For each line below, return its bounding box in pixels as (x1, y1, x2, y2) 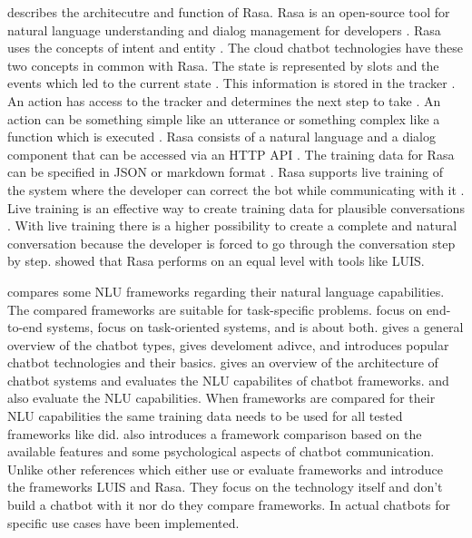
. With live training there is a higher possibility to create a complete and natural (7, 216, 457, 235)
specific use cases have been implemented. (7, 513, 240, 532)
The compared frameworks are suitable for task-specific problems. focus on (7, 299, 423, 318)
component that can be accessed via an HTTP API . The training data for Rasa (7, 144, 455, 163)
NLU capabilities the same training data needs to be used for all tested (7, 406, 403, 426)
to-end (7, 318, 43, 337)
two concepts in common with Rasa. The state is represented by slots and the (7, 55, 439, 74)
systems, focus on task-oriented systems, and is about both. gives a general (46, 318, 464, 337)
